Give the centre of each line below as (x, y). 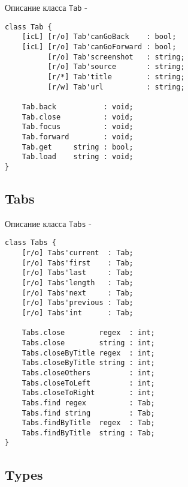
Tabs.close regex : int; (88, 333)
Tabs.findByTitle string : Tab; (88, 433)
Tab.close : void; (78, 117)
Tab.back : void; (78, 107)
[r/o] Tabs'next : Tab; (78, 293)
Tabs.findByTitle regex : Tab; (88, 423)
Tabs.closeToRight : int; (88, 393)
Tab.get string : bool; (78, 147)
